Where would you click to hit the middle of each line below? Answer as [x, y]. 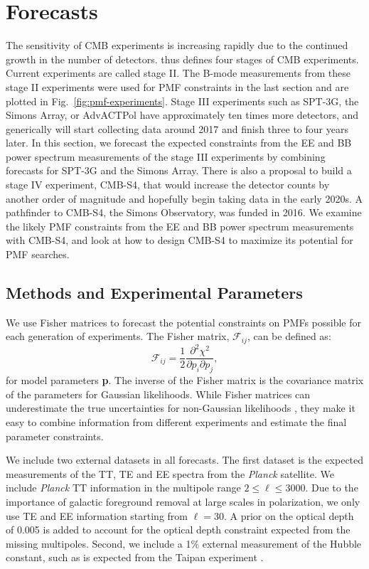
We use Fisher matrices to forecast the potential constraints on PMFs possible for [184, 322]
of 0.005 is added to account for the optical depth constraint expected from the [178, 530]
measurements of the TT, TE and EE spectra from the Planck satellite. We [170, 473]
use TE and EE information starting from [97, 515]
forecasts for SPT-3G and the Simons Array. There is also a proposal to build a [179, 170]
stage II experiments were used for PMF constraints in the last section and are [177, 86]
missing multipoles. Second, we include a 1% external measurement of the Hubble [184, 543]
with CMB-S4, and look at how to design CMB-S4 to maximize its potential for [180, 240]
